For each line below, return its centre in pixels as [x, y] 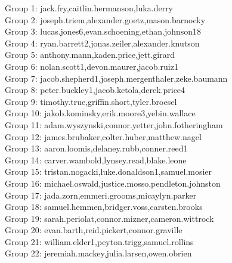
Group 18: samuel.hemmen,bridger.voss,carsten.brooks [104, 207]
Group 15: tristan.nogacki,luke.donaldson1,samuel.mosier [109, 171]
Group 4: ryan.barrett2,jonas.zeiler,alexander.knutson [102, 43]
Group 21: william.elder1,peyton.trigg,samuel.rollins [99, 241]
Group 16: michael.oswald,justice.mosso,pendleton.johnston [113, 183]
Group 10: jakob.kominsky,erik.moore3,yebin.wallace [100, 113]
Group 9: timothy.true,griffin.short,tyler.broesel [91, 101]
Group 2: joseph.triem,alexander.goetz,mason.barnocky [105, 19]
